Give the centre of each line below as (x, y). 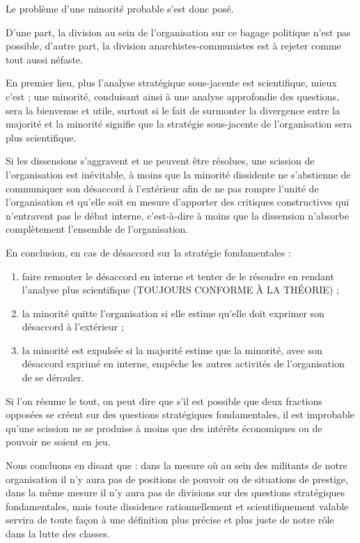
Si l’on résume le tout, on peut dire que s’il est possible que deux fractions (164, 400)
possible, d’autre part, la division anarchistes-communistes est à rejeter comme (173, 46)
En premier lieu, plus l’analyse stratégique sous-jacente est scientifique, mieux (171, 83)
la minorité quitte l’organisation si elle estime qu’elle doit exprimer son (173, 313)
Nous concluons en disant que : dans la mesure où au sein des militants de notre (177, 465)
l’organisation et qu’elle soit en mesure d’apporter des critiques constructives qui (178, 202)
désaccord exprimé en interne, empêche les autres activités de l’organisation (183, 364)
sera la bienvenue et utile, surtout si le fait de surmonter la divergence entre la (173, 110)
